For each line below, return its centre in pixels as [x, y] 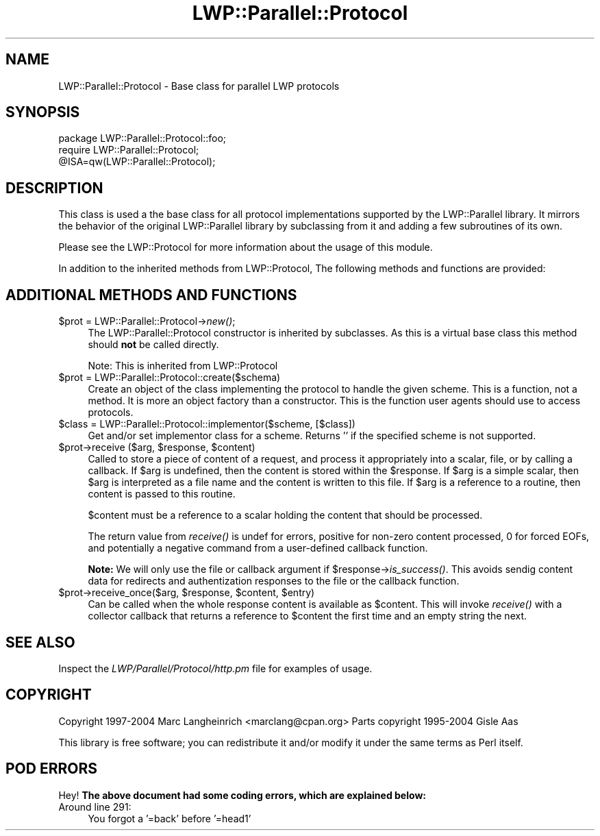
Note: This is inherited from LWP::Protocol [183, 366]
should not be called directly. [153, 345]
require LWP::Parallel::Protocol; [129, 150]
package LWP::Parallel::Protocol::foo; [142, 138]
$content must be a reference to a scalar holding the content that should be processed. [285, 515]
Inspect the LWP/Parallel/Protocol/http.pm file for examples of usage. [215, 668]
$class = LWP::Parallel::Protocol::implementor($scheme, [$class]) [207, 424]
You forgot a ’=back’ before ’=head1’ [170, 818]
